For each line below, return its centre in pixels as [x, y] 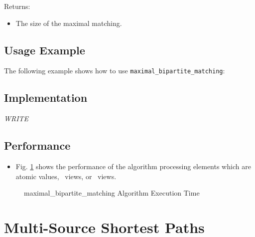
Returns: [17, 6]
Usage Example [45, 50]
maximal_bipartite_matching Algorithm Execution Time [112, 193]
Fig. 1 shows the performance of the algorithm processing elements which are [133, 166]
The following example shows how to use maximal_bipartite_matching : [115, 71]
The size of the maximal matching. [69, 23]
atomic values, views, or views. [66, 176]
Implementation [46, 98]
